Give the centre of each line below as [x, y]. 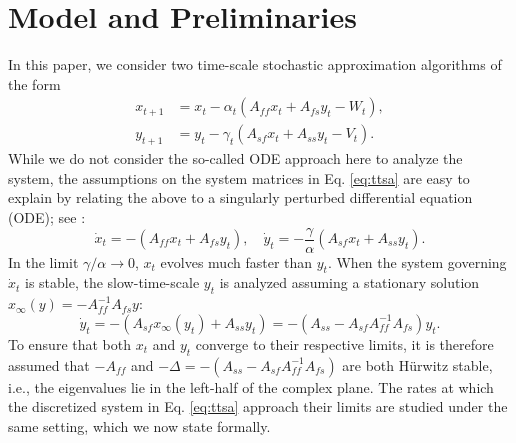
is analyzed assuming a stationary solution [349, 282]
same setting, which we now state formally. [139, 425]
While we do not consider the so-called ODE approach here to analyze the [235, 158]
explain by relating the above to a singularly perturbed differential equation [240, 197]
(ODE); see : [47, 216]
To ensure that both [70, 343]
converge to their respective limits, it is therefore [344, 343]
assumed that [49, 364]
